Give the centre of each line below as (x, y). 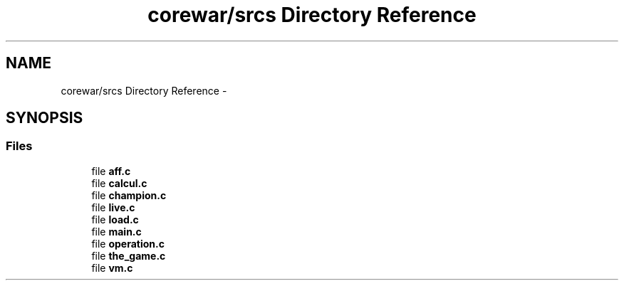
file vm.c (112, 268)
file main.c (116, 231)
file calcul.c (119, 183)
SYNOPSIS (45, 118)
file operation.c (128, 243)
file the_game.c (129, 255)
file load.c (115, 219)
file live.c (113, 207)
